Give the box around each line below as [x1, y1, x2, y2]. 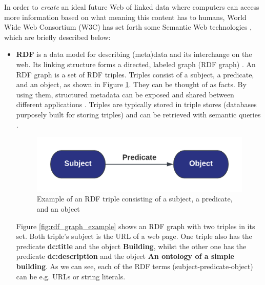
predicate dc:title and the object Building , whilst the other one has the [16, 240, 247, 251]
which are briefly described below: [4, 31, 111, 42]
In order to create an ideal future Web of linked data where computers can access [4, 2, 259, 12]
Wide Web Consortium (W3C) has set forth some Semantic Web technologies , [4, 22, 252, 32]
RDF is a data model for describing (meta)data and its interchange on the [16, 49, 252, 59]
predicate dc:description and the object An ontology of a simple [16, 251, 234, 261]
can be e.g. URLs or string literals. [16, 271, 126, 281]
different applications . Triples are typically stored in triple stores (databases [16, 99, 257, 110]
